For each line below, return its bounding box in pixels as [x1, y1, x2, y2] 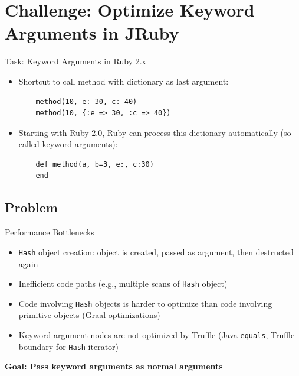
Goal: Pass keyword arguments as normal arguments [5, 360, 223, 372]
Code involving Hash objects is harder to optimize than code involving [18, 297, 272, 309]
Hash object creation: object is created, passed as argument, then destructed [18, 245, 294, 258]
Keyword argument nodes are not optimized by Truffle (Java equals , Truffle [18, 329, 295, 341]
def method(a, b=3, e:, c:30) [35, 160, 154, 168]
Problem [5, 198, 58, 216]
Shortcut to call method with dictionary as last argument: [18, 74, 229, 87]
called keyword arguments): [18, 138, 118, 150]
